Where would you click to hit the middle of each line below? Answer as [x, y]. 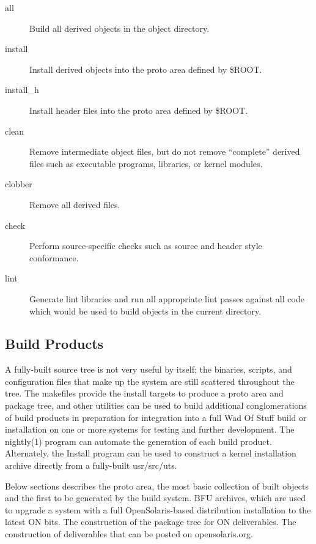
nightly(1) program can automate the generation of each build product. [138, 441]
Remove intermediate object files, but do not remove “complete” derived [165, 151]
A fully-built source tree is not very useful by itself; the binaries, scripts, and [149, 369]
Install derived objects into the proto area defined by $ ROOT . [146, 69]
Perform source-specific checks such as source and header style [146, 246]
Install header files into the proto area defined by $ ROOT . [139, 110]
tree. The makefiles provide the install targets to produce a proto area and [144, 393]
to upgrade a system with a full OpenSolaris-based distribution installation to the [158, 509]
